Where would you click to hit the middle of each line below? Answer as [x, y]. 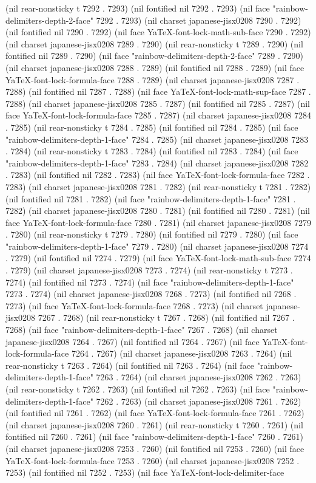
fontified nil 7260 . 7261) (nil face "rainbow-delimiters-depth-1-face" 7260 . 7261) [154, 437]
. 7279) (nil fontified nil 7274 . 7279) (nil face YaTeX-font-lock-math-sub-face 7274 [158, 258]
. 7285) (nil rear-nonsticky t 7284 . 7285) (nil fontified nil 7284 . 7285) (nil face [152, 127]
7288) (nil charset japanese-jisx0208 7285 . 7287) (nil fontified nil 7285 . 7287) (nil [158, 103]
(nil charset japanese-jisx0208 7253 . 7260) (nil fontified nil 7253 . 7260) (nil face [155, 448]
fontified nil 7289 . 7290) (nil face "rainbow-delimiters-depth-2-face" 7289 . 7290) [154, 56]
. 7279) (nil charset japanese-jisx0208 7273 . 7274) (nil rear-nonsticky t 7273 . [149, 270]
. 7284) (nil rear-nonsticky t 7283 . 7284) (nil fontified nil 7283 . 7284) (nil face [152, 151]
